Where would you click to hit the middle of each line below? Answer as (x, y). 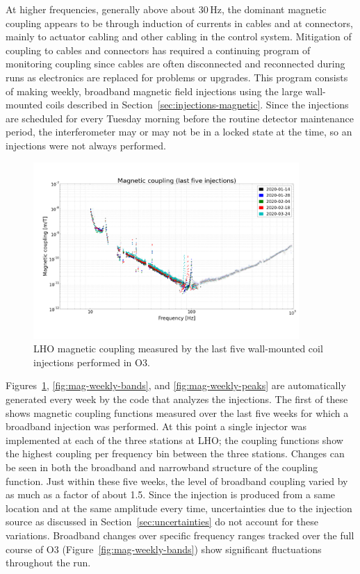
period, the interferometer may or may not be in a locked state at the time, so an (179, 132)
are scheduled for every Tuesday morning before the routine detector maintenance (180, 118)
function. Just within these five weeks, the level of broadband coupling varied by (177, 481)
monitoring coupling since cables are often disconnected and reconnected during (175, 64)
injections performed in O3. (92, 362)
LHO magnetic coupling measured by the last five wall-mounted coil (178, 348)
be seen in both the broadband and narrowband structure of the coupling (162, 467)
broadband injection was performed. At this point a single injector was (156, 426)
